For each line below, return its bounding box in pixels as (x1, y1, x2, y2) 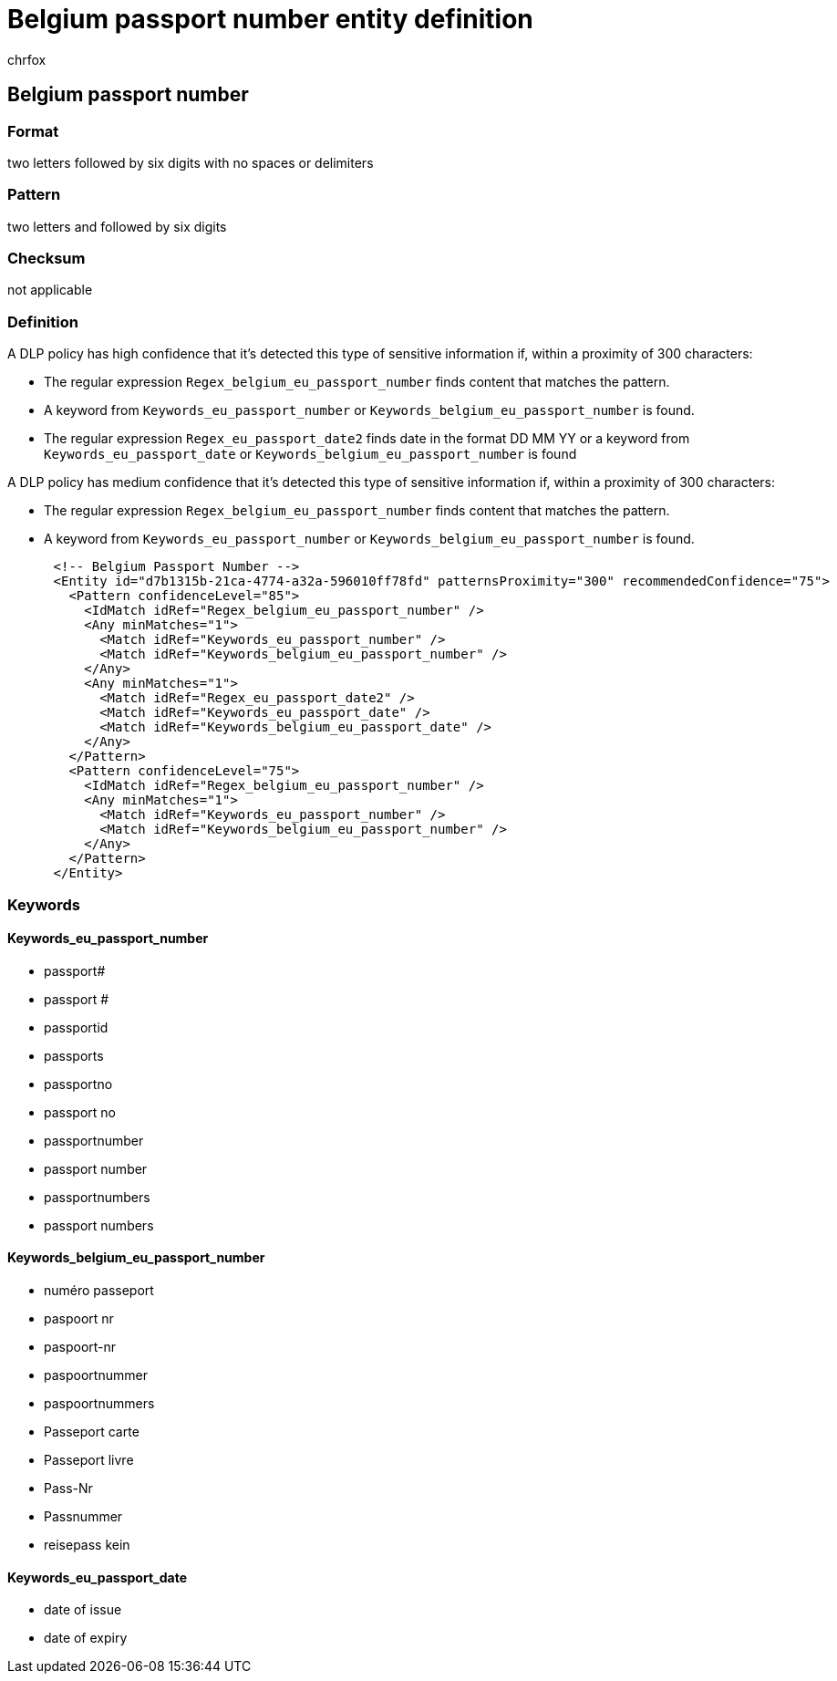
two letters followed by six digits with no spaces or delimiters (7, 154, 374, 171)
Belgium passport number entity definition (7, 4, 533, 35)
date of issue (44, 1602, 122, 1618)
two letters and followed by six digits (7, 218, 227, 234)
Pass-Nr (44, 1480, 93, 1497)
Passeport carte (44, 1424, 139, 1440)
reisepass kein (44, 1537, 130, 1553)
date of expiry (44, 1630, 128, 1646)
